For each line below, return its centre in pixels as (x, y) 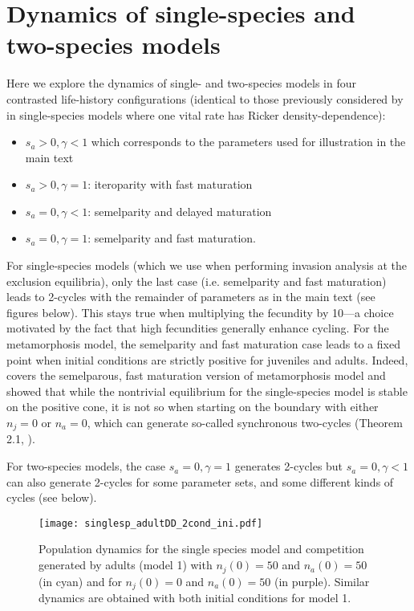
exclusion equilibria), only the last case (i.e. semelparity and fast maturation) (197, 281)
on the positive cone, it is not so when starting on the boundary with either (193, 407)
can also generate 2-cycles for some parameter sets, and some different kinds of (200, 481)
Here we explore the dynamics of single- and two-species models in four (182, 83)
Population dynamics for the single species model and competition (201, 549)
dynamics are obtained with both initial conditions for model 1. (195, 597)
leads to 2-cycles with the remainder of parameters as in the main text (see (191, 297)
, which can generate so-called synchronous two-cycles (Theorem (245, 422)
